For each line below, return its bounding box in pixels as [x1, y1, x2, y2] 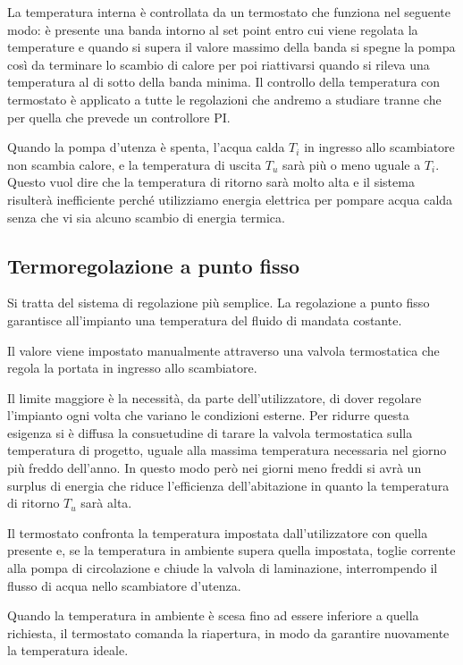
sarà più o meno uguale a [282, 155, 421, 173]
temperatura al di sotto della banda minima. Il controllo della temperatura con [7, 72, 441, 91]
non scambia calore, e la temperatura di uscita [7, 155, 262, 173]
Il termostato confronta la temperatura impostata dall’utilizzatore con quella [7, 523, 428, 542]
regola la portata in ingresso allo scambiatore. [7, 358, 257, 377]
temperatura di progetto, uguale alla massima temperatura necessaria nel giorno [7, 441, 447, 459]
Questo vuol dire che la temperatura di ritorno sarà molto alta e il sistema [7, 173, 415, 191]
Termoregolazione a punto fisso [7, 251, 300, 279]
